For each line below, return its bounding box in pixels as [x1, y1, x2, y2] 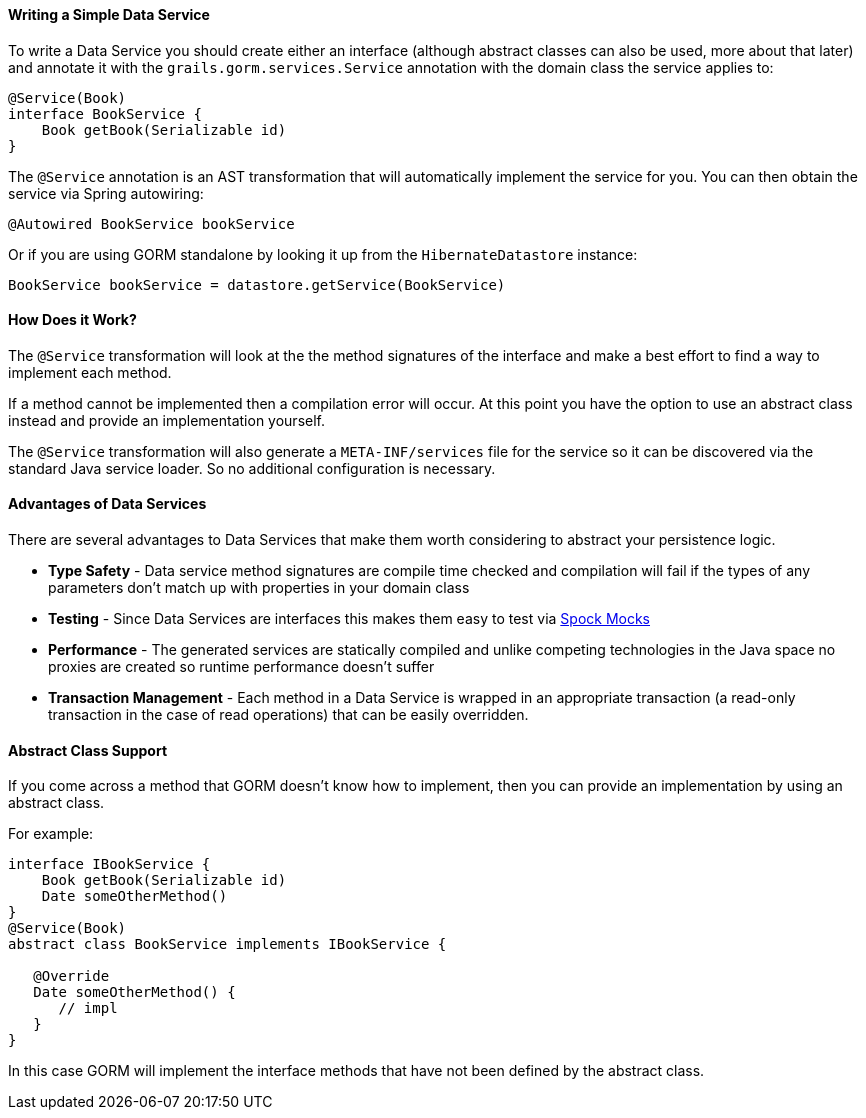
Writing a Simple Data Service [8, 6, 210, 23]
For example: [8, 825, 94, 843]
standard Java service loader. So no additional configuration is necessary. [8, 459, 496, 477]
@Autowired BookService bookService [8, 215, 295, 232]
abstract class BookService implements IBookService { [8, 936, 447, 953]
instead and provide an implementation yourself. [8, 411, 326, 429]
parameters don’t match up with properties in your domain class [48, 579, 470, 597]
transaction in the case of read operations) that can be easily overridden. [48, 706, 529, 724]
